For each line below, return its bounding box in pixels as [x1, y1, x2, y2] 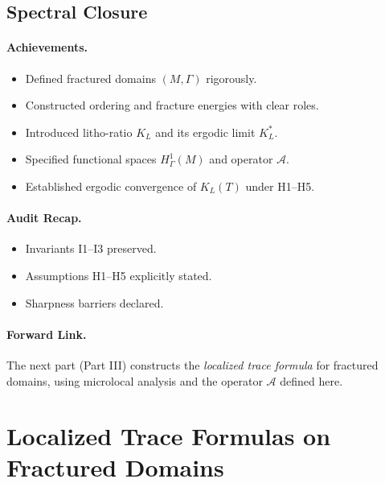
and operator [209, 151, 273, 167]
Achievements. [6, 39, 88, 56]
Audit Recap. [6, 209, 82, 226]
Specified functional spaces [25, 151, 157, 167]
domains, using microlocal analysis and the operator [6, 372, 263, 389]
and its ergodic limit [155, 123, 256, 140]
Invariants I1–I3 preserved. [25, 240, 157, 257]
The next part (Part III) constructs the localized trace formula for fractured [6, 356, 379, 373]
